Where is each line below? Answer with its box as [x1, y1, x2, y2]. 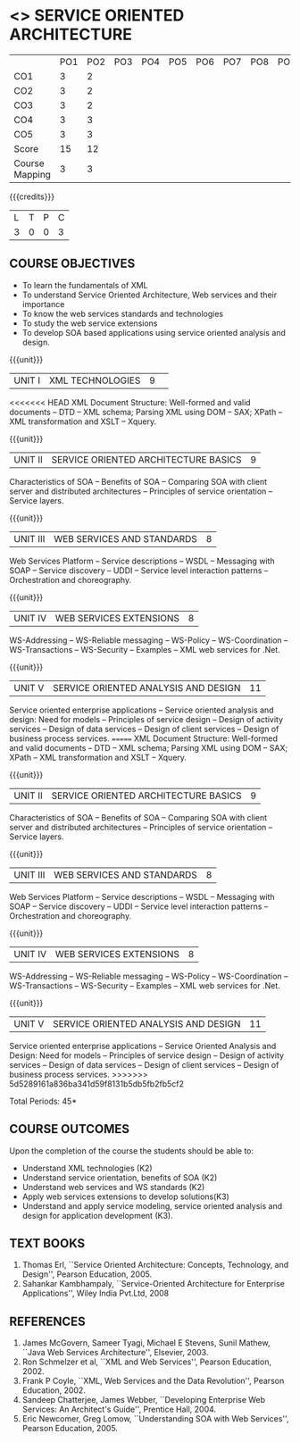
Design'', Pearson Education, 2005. [21, 1269, 153, 1279]
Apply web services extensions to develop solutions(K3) [21, 1191, 229, 1202]
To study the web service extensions [21, 318, 158, 329]
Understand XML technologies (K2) [21, 1163, 154, 1173]
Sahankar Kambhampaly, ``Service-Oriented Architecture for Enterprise [21, 1279, 286, 1289]
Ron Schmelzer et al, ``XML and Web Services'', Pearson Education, [21, 1356, 272, 1367]
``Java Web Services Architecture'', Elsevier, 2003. [21, 1347, 209, 1358]
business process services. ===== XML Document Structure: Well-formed [9, 733, 279, 744]
